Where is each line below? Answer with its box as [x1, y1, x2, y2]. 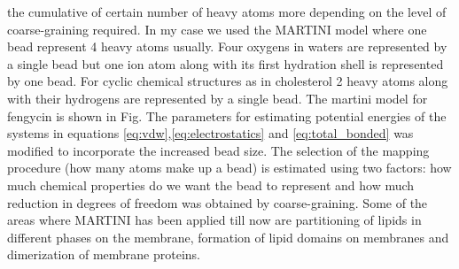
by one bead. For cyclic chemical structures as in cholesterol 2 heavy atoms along [7, 72, 448, 90]
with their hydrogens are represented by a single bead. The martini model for [7, 88, 428, 107]
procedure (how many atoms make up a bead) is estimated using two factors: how [7, 158, 452, 177]
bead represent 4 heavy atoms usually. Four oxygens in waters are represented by [7, 37, 447, 56]
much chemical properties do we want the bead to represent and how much [7, 175, 415, 194]
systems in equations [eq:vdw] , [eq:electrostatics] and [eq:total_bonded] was [7, 124, 414, 142]
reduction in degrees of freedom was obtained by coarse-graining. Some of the [7, 193, 428, 211]
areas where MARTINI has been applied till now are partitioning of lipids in [7, 211, 422, 229]
